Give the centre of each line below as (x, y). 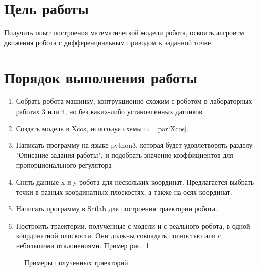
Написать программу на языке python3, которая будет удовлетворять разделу (134, 145)
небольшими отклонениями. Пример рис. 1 (83, 245)
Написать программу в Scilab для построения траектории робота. (116, 209)
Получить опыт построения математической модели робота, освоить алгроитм (124, 33)
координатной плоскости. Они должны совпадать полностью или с (118, 235)
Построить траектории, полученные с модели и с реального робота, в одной (133, 225)
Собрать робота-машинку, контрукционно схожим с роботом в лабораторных (134, 101)
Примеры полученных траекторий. (77, 262)
